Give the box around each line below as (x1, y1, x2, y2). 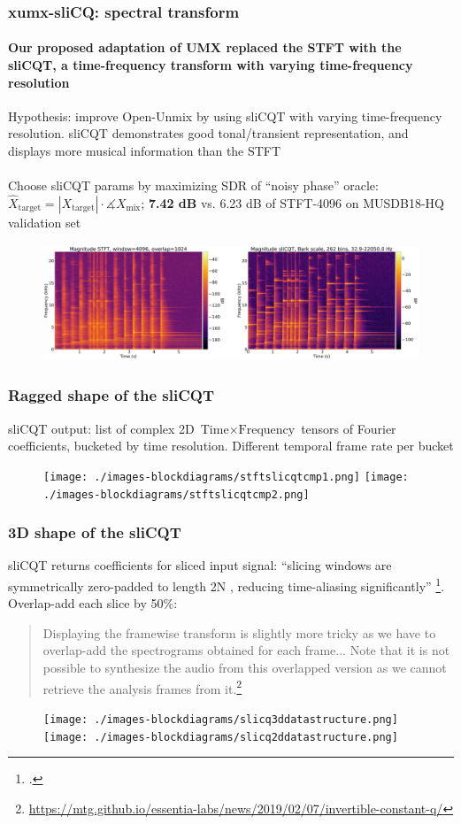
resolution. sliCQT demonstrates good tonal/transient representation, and (8, 124, 409, 142)
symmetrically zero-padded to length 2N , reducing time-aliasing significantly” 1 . (8, 574, 445, 595)
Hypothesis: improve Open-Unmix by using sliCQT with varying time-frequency (8, 106, 442, 125)
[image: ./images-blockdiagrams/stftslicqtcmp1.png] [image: (43, 470, 409, 483)
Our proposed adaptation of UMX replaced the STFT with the (8, 38, 402, 57)
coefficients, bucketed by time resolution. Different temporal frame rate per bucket (8, 436, 454, 455)
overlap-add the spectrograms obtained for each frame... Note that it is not (42, 641, 450, 659)
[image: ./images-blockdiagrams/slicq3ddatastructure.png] (43, 712, 398, 726)
